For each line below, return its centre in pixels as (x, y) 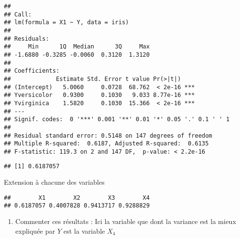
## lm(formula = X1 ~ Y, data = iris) (66, 23)
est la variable (84, 231)
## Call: (18, 14)
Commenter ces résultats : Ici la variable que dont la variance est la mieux (126, 221)
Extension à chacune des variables (54, 182)
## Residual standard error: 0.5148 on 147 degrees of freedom (108, 135)
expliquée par (35, 231)
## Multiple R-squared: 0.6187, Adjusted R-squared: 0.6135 (106, 144)
